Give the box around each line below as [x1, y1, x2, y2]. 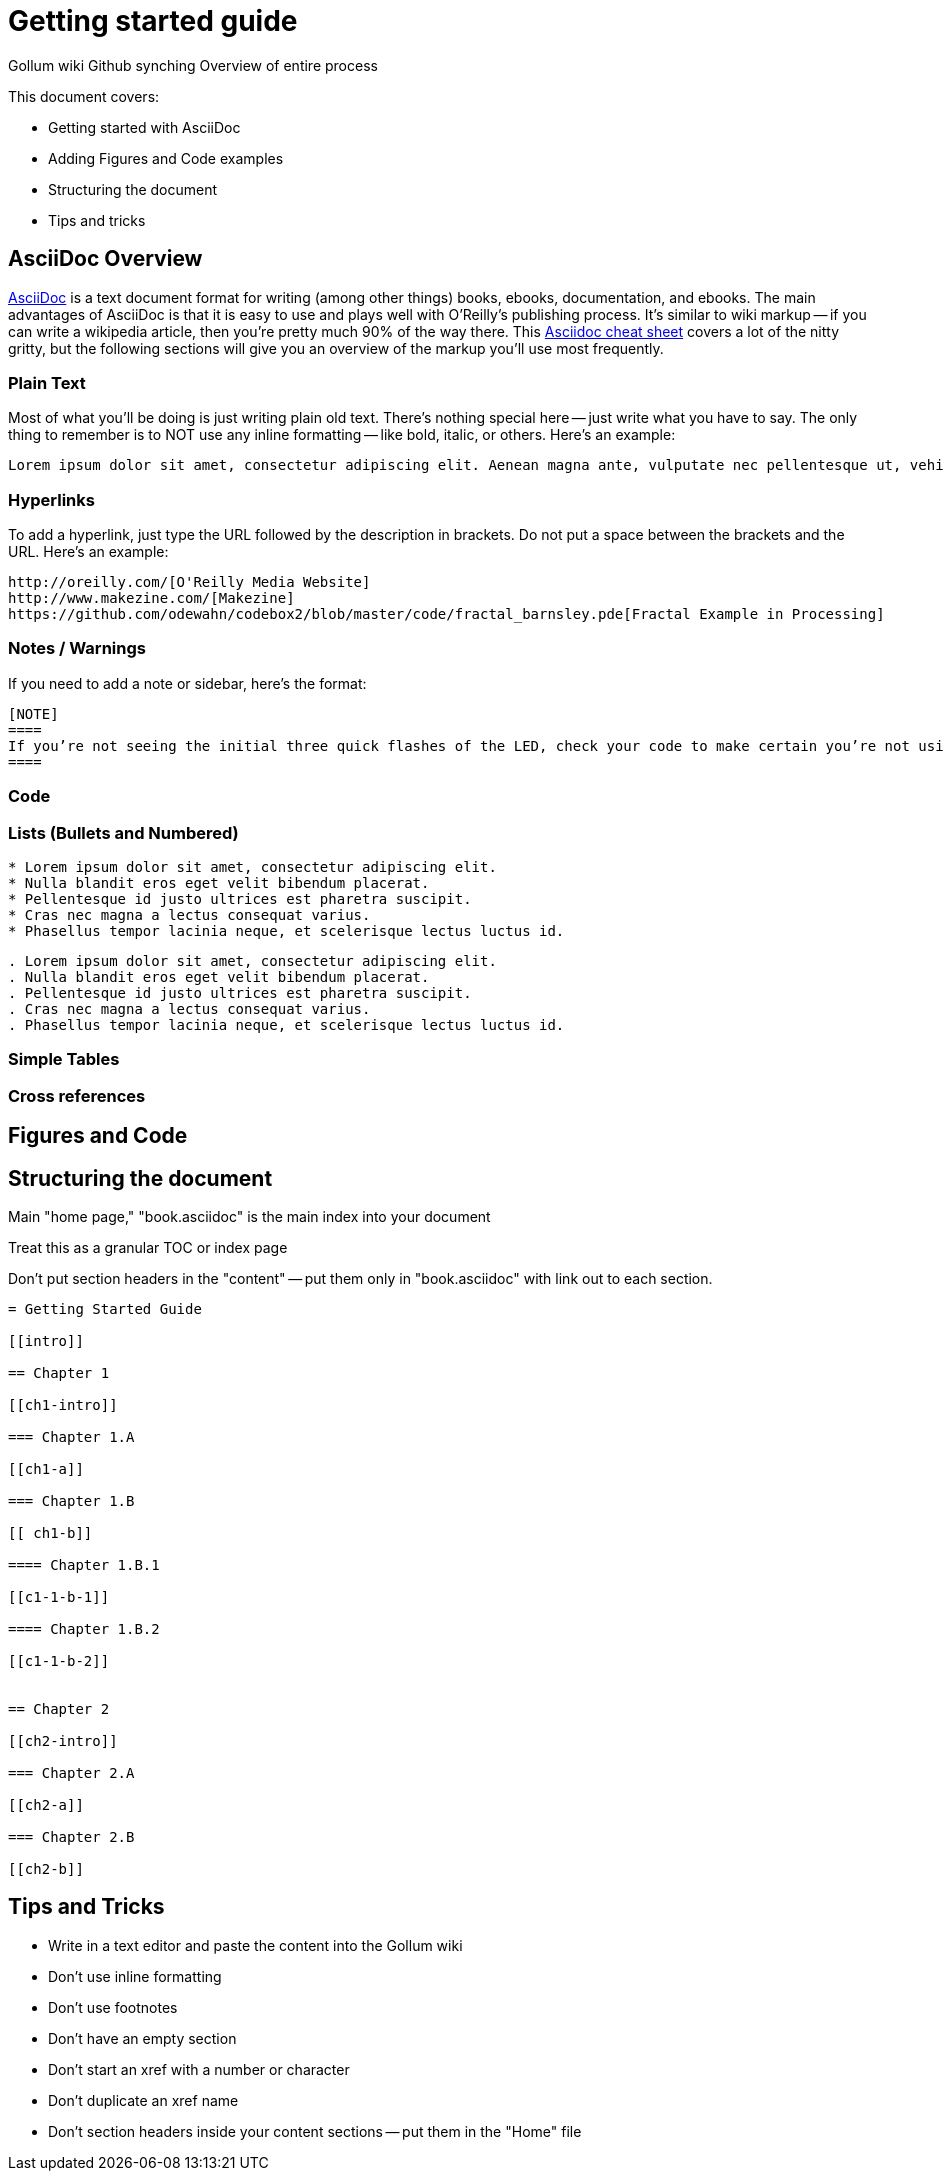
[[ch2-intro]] [8, 1732, 118, 1749]
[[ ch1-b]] [8, 1524, 93, 1541]
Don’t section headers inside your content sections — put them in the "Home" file [48, 2122, 582, 2140]
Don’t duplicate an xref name [48, 2091, 239, 2109]
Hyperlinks [8, 489, 95, 510]
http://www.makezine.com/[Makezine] [8, 590, 295, 607]
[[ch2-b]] [8, 1860, 84, 1877]
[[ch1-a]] [8, 1460, 84, 1477]
